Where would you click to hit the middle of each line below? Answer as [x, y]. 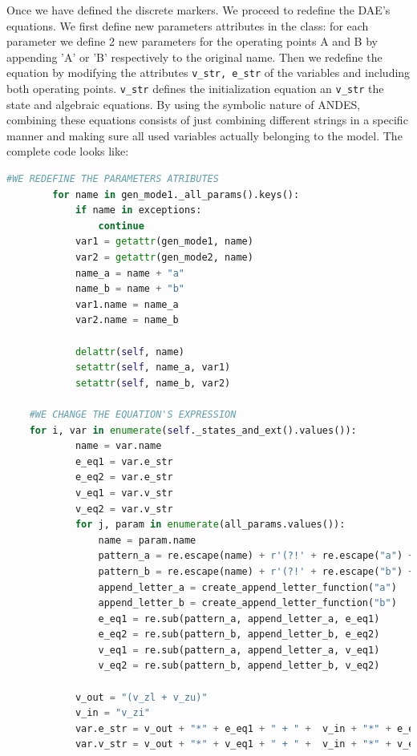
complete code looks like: [68, 151]
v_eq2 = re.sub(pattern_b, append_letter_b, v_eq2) [239, 666]
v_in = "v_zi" [112, 713]
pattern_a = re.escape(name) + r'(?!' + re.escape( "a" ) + [256, 556]
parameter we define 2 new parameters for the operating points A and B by [192, 41]
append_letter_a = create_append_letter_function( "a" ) [247, 587]
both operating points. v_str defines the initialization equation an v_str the [195, 89]
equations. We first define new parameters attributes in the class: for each [188, 25]
